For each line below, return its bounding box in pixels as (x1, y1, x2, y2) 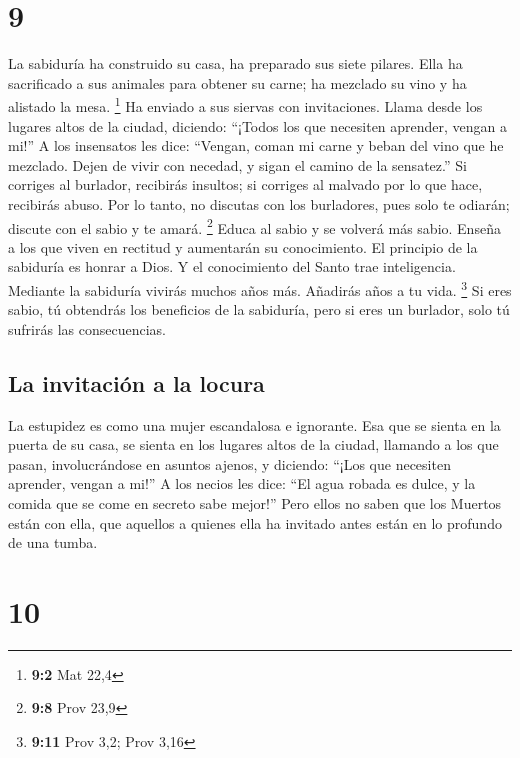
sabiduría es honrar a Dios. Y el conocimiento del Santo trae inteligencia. (8, 256, 456, 277)
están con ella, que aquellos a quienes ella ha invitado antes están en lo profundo (8, 512, 502, 533)
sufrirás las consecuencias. (8, 318, 166, 339)
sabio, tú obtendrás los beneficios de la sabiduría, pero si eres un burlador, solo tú (8, 299, 510, 320)
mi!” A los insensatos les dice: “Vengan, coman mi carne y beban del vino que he (8, 135, 504, 156)
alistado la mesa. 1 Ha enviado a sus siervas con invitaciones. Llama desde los (8, 93, 483, 116)
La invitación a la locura (8, 367, 265, 398)
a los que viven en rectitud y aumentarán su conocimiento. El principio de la (8, 236, 478, 257)
